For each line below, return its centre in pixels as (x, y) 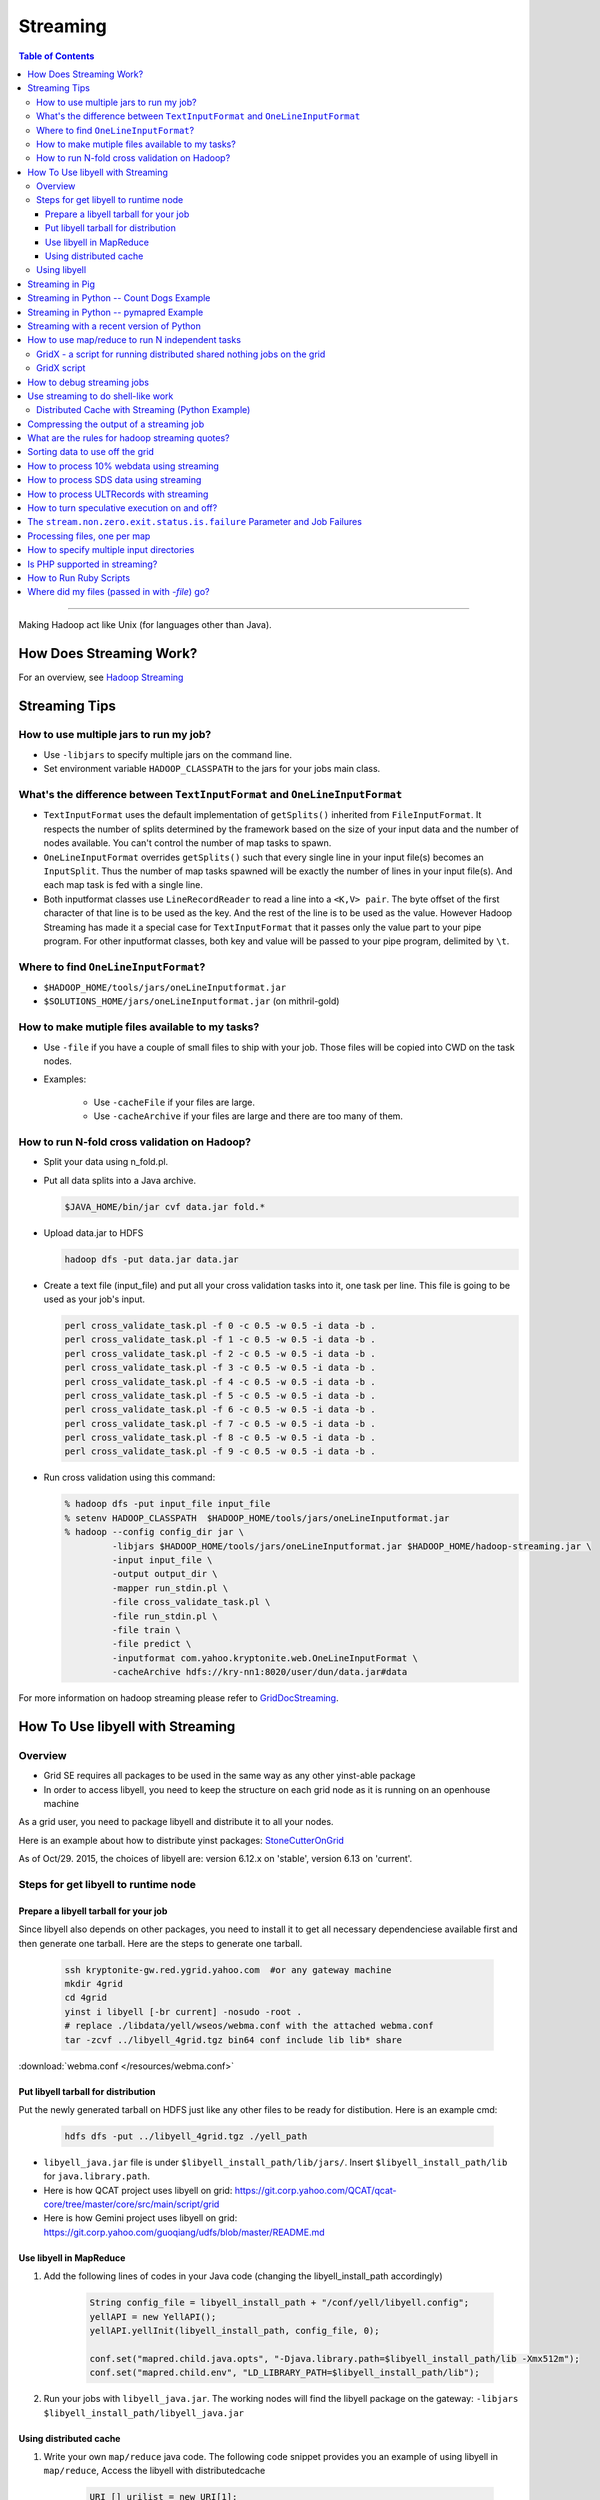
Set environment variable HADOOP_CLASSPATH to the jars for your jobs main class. (212, 769)
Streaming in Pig (61, 284)
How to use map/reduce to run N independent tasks (134, 340)
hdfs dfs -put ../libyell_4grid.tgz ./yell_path (186, 2136)
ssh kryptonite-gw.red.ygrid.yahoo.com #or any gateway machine (228, 1969)
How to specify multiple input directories (111, 550)
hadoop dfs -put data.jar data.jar (151, 1259)
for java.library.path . (96, 2176)
